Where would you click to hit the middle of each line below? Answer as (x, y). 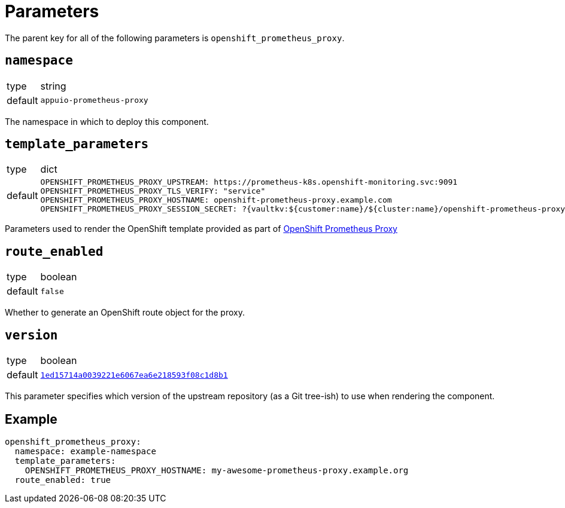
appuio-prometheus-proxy (94, 100)
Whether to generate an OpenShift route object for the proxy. (125, 313)
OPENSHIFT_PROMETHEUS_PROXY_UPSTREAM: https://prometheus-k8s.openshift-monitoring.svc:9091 (249, 182)
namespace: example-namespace (85, 451)
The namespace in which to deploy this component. (107, 121)
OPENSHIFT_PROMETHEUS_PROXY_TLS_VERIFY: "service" (153, 191)
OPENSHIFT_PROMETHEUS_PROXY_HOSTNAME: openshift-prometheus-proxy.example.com (216, 200)
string (53, 86)
